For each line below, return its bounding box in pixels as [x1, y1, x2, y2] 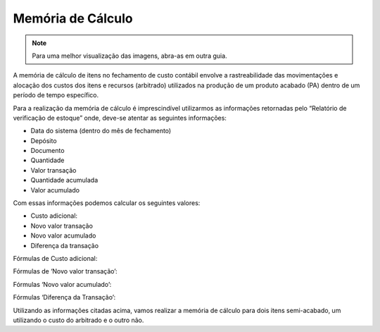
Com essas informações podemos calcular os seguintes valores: [13, 199, 201, 207]
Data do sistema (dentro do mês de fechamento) [30, 127, 172, 135]
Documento [30, 147, 65, 155]
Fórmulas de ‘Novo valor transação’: [13, 267, 118, 276]
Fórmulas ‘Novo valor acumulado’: [13, 280, 112, 288]
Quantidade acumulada [30, 176, 99, 185]
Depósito [30, 136, 57, 145]
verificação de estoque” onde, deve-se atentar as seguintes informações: [13, 113, 227, 122]
